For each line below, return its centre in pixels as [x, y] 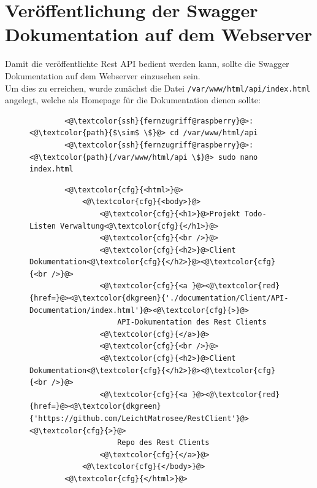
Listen [43, 226]
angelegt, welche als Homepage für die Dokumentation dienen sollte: [133, 100]
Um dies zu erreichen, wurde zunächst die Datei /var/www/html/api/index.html [158, 88]
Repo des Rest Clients [163, 443]
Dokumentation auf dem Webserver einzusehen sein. [103, 75]
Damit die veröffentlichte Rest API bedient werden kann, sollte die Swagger [147, 64]
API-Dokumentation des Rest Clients [192, 322]
